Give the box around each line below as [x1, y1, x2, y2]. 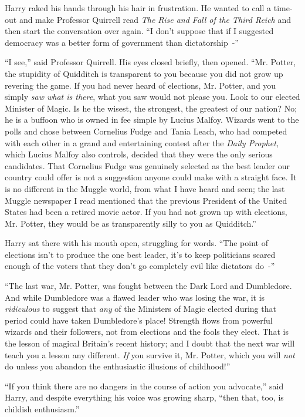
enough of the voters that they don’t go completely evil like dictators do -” [5, 260, 275, 272]
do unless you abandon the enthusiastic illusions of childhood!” [5, 360, 231, 372]
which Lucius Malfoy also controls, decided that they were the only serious [5, 148, 273, 160]
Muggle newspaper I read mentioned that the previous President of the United [5, 194, 287, 206]
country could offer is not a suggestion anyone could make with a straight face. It [5, 171, 297, 183]
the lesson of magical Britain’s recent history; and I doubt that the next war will [5, 337, 295, 349]
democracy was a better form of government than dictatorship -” [5, 36, 239, 48]
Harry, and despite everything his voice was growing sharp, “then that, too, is [5, 391, 284, 403]
